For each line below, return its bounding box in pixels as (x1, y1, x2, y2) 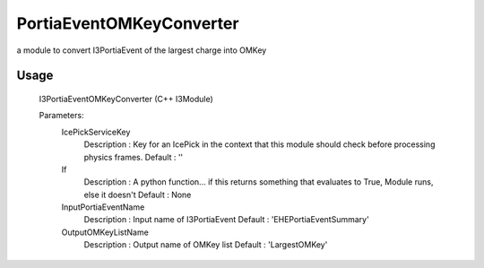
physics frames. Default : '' (83, 151, 184, 162)
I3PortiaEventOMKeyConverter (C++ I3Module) (39, 93, 214, 104)
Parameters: (39, 110, 84, 121)
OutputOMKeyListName (61, 227, 150, 238)
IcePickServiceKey (61, 126, 131, 137)
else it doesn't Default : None (83, 189, 192, 200)
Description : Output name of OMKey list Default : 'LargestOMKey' (83, 239, 328, 250)
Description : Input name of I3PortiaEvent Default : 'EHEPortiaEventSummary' (83, 214, 369, 225)
